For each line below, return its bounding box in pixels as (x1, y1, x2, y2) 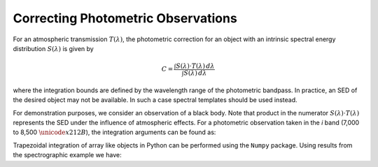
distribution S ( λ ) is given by (13, 44, 94, 52)
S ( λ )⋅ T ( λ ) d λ (176, 62, 215, 70)
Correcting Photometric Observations (13, 10, 237, 26)
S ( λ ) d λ (183, 69, 207, 77)
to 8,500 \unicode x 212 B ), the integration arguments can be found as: (13, 128, 216, 136)
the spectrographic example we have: (13, 151, 122, 159)
